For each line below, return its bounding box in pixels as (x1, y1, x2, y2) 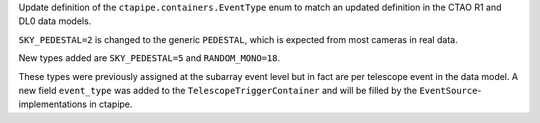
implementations (18, 98, 88, 110)
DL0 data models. (18, 15, 92, 27)
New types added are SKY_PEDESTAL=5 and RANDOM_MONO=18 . (18, 52, 280, 64)
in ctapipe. (88, 98, 133, 110)
